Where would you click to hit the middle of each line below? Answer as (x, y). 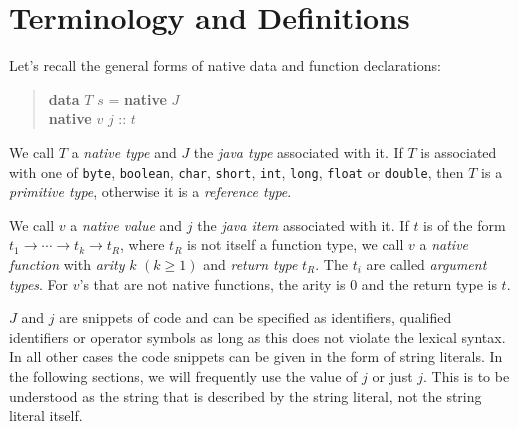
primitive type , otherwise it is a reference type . (150, 191)
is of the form (464, 224)
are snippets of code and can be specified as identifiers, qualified (255, 317)
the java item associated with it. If (303, 224)
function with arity (67, 263)
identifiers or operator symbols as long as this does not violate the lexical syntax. (257, 336)
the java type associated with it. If (298, 151)
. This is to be (466, 375)
